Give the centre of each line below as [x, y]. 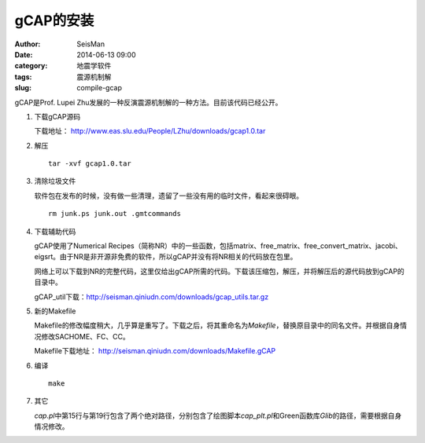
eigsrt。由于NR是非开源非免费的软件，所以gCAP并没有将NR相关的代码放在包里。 [166, 257]
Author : [28, 44]
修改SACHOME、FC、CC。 [85, 336]
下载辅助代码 [55, 231]
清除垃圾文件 [55, 181]
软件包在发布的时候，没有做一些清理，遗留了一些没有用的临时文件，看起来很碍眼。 [168, 196]
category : [31, 66]
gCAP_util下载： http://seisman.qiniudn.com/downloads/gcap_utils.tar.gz [152, 297]
